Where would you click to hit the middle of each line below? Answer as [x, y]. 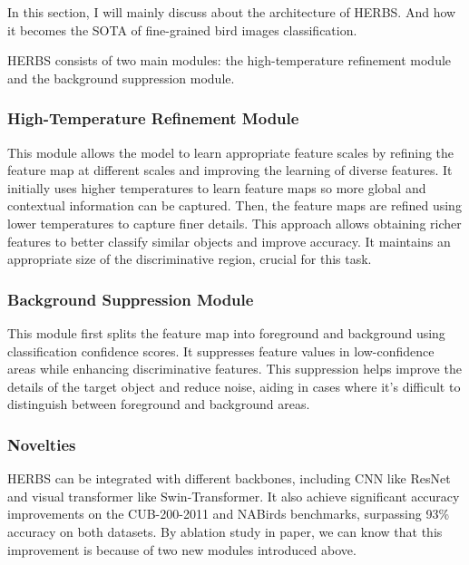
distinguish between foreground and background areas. [159, 404]
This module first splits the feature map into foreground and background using [226, 332]
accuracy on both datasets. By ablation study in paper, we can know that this [225, 531]
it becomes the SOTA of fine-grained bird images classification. [182, 29]
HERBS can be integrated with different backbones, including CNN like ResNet [229, 478]
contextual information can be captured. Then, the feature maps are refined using [234, 205]
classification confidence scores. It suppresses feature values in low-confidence [221, 351]
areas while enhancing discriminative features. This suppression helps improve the [234, 369]
